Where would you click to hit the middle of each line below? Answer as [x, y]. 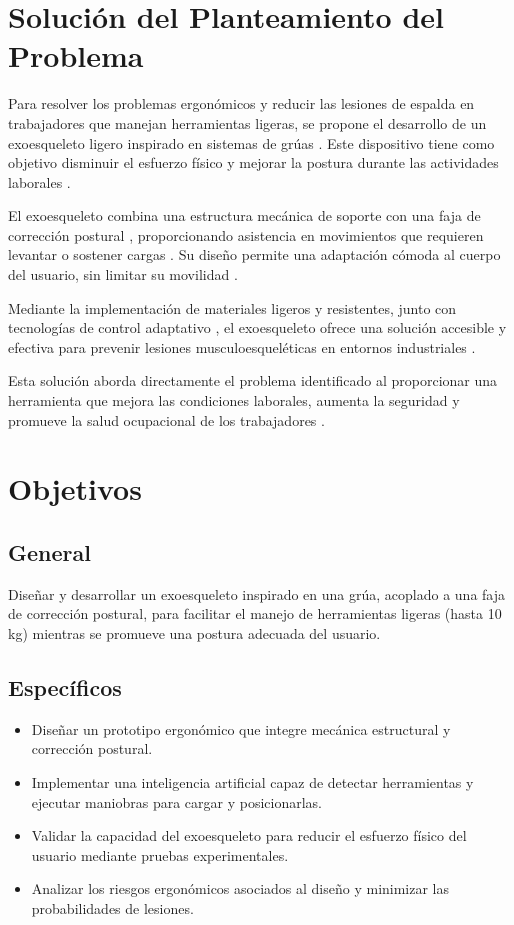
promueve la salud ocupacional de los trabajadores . [166, 419]
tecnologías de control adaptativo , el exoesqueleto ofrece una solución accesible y [257, 327]
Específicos [65, 686]
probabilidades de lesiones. [112, 907]
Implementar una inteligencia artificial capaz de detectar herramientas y [252, 781]
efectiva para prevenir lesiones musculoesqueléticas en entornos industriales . [242, 346]
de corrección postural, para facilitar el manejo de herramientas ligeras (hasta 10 [255, 613]
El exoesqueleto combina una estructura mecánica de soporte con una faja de [244, 215]
